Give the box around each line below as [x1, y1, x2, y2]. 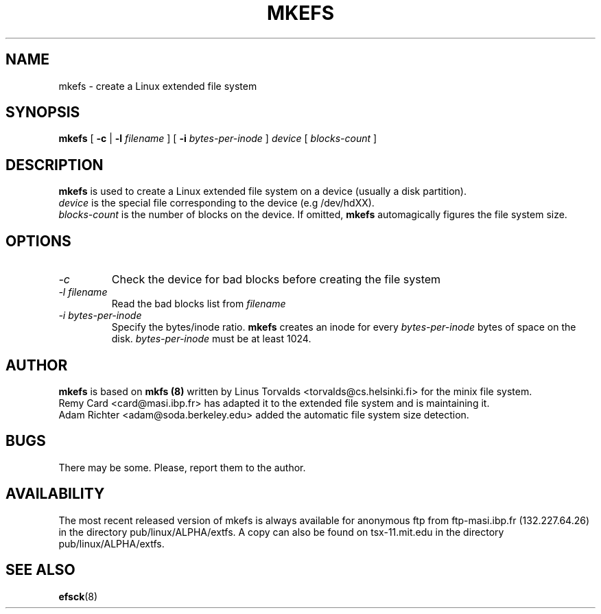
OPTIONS [5, 232, 71, 250]
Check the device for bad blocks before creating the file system [111, 272, 441, 287]
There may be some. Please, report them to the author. [58, 461, 306, 473]
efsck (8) [58, 590, 98, 602]
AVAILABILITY [5, 485, 105, 503]
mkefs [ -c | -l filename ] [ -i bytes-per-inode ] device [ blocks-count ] [58, 132, 377, 145]
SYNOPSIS [5, 104, 80, 121]
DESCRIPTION [5, 156, 104, 174]
